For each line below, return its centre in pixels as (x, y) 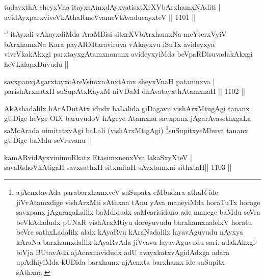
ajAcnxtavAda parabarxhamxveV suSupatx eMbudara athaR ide (117, 192)
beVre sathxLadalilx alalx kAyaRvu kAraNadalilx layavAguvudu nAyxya (129, 232)
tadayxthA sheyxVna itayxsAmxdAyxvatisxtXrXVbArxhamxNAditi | (112, 7)
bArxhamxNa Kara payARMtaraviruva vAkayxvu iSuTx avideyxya (109, 44)
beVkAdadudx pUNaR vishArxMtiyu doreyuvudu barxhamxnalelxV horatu (134, 222)
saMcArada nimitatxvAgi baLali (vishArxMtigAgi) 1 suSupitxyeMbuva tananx (126, 129)
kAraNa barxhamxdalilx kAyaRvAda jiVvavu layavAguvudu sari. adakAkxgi (136, 241)
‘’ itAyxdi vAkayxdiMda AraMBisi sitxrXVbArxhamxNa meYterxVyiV (115, 34)
